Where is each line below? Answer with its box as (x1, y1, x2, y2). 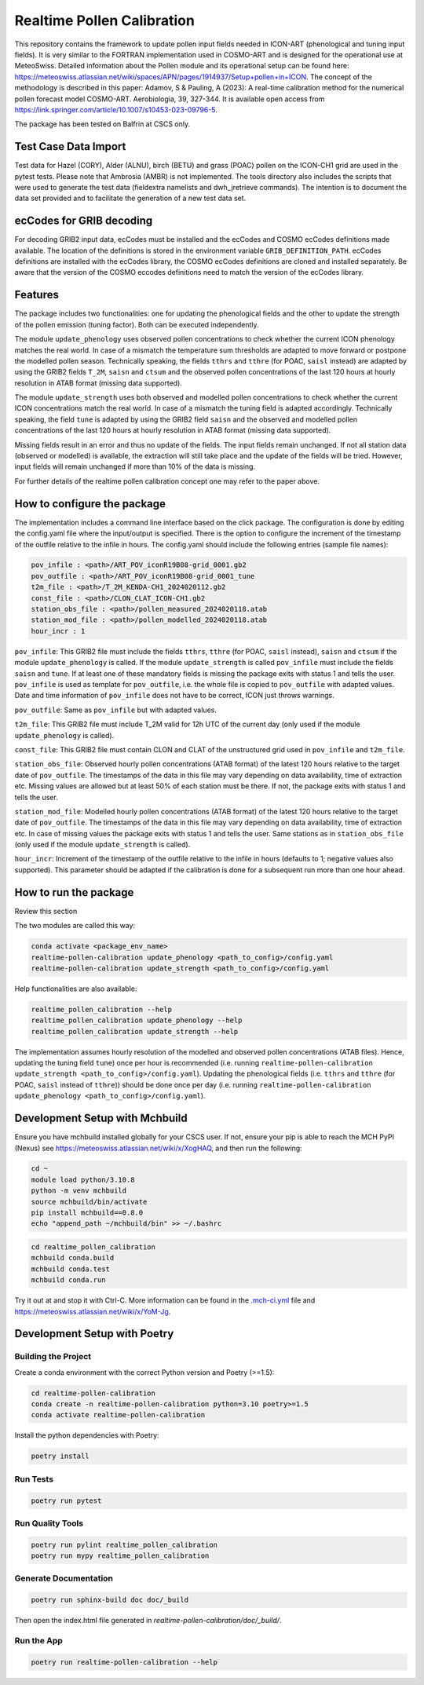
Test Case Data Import (14, 140, 126, 153)
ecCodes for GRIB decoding (14, 214, 153, 228)
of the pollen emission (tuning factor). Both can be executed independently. (14, 320, 259, 329)
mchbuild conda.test (31, 1264, 110, 1274)
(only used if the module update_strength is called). (14, 840, 191, 850)
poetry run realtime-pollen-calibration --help (31, 1658, 217, 1666)
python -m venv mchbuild (31, 1186, 127, 1195)
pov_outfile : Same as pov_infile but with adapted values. (14, 705, 217, 715)
